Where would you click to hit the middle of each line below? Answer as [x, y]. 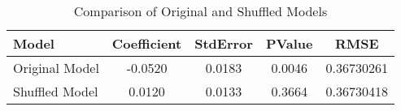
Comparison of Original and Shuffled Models [200, 11]
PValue [289, 43]
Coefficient [147, 43]
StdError [224, 43]
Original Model [56, 68]
